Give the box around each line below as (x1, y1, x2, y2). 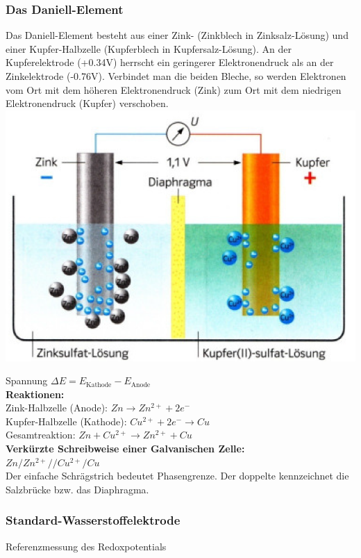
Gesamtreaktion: (6, 427, 76, 442)
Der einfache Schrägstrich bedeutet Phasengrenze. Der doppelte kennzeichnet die (6, 468, 349, 483)
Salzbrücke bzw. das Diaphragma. (6, 482, 149, 496)
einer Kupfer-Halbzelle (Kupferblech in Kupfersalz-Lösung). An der (6, 41, 292, 56)
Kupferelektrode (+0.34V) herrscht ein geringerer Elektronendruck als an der (6, 55, 334, 69)
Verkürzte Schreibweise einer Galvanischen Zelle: (6, 441, 245, 456)
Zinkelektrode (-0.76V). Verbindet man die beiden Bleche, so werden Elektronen (6, 69, 346, 83)
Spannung (6, 373, 48, 388)
